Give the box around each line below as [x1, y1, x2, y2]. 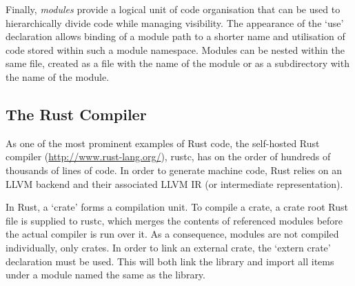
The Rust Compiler [6, 103, 147, 124]
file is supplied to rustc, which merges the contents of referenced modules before [6, 213, 343, 227]
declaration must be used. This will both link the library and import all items [6, 254, 334, 268]
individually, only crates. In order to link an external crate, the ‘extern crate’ [6, 240, 331, 254]
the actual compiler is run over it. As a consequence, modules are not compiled [6, 227, 339, 241]
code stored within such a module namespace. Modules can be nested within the [6, 42, 345, 57]
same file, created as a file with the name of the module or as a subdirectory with [6, 56, 349, 70]
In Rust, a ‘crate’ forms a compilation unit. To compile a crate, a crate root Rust [6, 200, 348, 214]
